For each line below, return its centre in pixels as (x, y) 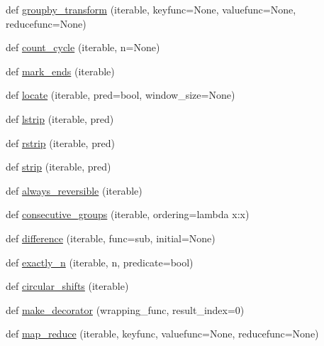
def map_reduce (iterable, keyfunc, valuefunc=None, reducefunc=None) (162, 334)
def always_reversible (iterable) (74, 190)
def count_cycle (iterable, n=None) (83, 47)
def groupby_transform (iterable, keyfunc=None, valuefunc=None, (151, 9)
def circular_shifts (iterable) (67, 286)
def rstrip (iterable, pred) (60, 142)
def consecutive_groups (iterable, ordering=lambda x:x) (128, 214)
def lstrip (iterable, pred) (60, 118)
